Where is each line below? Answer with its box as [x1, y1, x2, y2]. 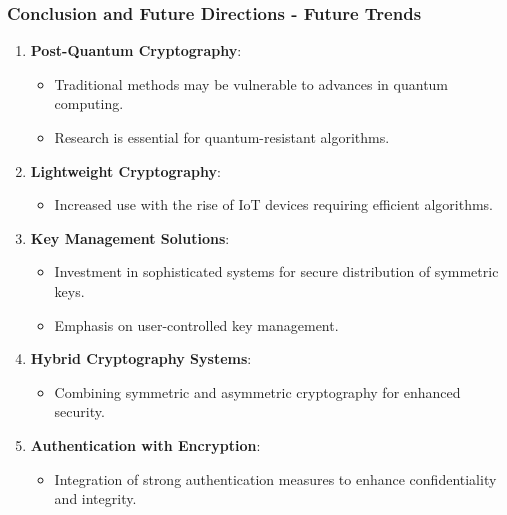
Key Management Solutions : [30, 227, 230, 248]
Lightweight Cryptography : [30, 160, 221, 181]
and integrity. [54, 488, 137, 509]
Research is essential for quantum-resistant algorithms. [54, 127, 390, 147]
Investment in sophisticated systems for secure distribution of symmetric [54, 261, 499, 282]
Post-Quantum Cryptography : [30, 40, 242, 61]
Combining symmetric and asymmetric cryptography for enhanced [54, 381, 461, 402]
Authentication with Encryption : [30, 434, 261, 455]
